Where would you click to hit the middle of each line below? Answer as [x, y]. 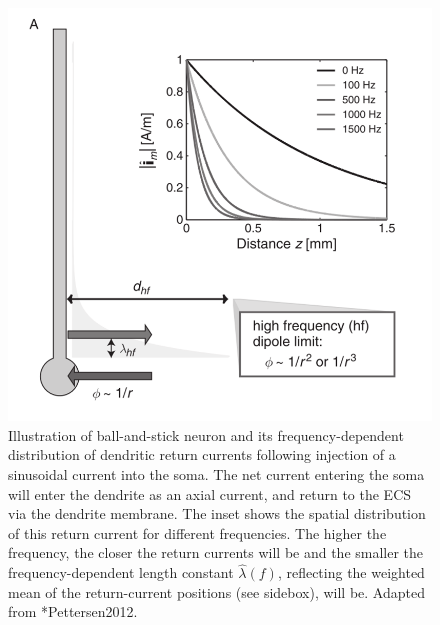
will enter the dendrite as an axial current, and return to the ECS [210, 493]
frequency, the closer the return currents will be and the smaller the [216, 552]
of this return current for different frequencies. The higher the [197, 532]
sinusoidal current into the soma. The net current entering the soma [216, 474]
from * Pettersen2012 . [73, 611]
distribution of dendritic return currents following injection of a [202, 454]
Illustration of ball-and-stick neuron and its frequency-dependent [206, 434]
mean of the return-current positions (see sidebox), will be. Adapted [216, 591]
